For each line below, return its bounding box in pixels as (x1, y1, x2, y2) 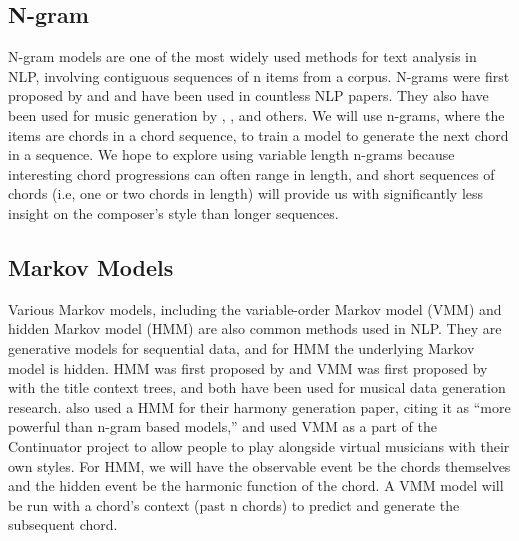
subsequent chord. (8, 514, 118, 535)
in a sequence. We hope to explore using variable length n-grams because (8, 144, 455, 165)
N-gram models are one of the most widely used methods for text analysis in (8, 46, 477, 67)
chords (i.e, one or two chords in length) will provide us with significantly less (8, 183, 484, 204)
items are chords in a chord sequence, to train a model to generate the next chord (8, 124, 509, 145)
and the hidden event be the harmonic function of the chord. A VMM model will (8, 475, 504, 496)
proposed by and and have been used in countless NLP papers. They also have (8, 85, 489, 106)
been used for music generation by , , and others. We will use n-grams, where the (8, 104, 505, 125)
